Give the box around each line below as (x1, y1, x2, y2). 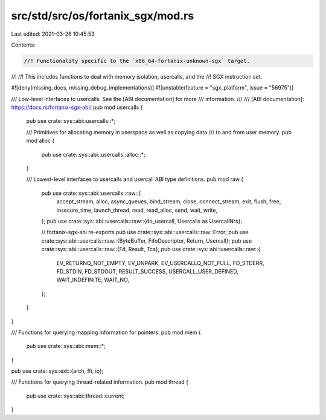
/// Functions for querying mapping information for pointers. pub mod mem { (11, 329, 202, 336)
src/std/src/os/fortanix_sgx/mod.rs (11, 9, 194, 22)
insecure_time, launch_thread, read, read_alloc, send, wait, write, (56, 206, 217, 214)
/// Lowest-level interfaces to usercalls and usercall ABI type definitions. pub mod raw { (26, 176, 244, 183)
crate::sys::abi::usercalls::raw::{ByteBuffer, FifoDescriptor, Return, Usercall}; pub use (41, 237, 252, 244)
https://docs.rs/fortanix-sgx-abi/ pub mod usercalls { (11, 103, 143, 111)
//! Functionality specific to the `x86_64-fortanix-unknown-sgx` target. (24, 57, 251, 64)
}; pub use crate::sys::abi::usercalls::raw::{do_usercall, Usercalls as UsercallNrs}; (41, 217, 243, 225)
